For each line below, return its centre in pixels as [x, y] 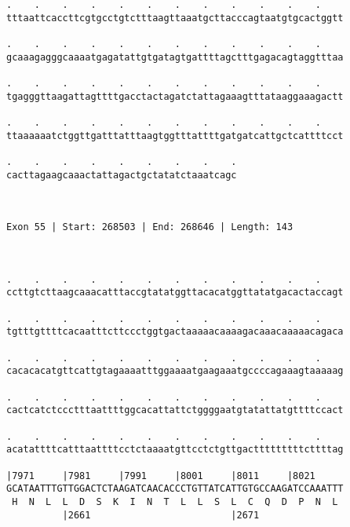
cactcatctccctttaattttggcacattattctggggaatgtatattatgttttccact [175, 410]
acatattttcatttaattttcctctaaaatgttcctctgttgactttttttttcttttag [175, 450]
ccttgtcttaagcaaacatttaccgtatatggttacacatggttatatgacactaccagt [175, 293]
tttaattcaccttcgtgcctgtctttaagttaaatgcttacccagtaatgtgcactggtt [175, 18]
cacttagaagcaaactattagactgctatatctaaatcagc [122, 175]
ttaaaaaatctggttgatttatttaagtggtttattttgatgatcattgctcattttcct [175, 135]
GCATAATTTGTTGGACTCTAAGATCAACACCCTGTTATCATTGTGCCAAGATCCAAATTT [175, 489]
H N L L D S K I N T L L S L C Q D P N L [175, 501]
